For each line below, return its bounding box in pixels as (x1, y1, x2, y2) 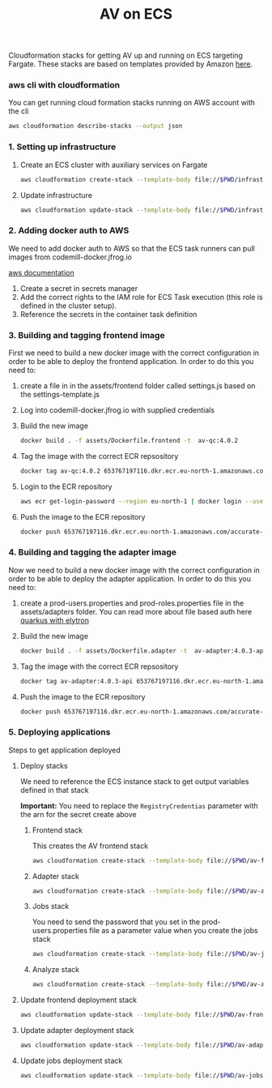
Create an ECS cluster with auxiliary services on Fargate (19, 160, 208, 169)
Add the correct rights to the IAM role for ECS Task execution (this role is (19, 292, 263, 302)
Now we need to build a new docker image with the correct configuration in (8, 565, 261, 575)
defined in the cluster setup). (19, 301, 117, 311)
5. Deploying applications (8, 726, 111, 738)
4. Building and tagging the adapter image (8, 546, 176, 558)
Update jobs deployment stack (19, 1056, 123, 1065)
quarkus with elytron (19, 615, 89, 625)
